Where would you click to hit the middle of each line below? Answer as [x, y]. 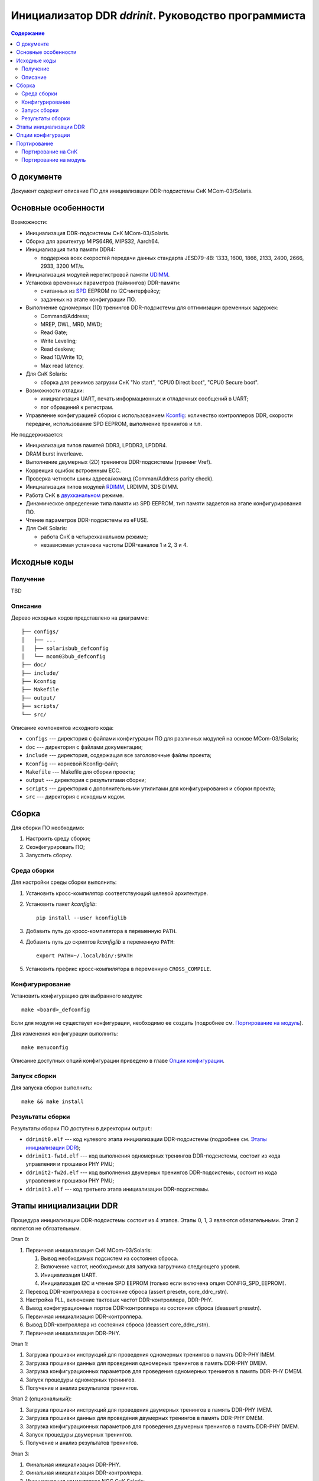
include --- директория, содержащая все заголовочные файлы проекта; [119, 755]
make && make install [53, 1101]
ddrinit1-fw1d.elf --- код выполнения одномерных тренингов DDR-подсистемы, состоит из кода [153, 1156]
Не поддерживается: [38, 434]
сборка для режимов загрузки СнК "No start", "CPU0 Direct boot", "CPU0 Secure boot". [150, 382]
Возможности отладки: [55, 390]
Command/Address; [65, 316]
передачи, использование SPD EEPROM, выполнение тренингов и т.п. [114, 424]
